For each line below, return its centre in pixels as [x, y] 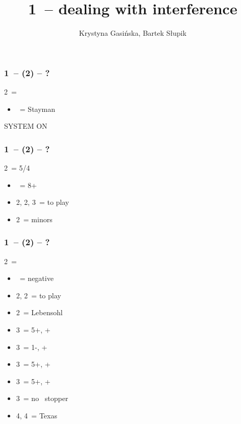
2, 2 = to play [39, 295]
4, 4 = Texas [37, 415]
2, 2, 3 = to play [43, 202]
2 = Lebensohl [39, 312]
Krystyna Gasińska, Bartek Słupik [133, 33]
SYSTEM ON [26, 126]
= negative [37, 278]
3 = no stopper [42, 398]
